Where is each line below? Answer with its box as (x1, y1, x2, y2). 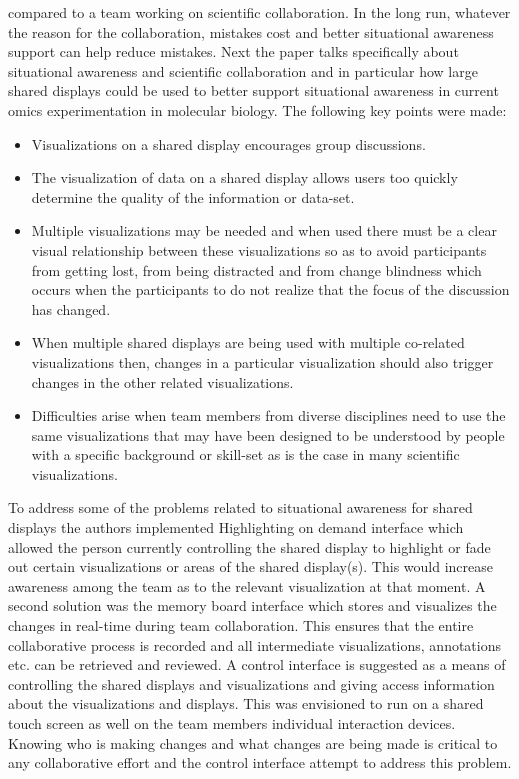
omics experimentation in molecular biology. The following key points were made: (8, 99, 507, 120)
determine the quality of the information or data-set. (31, 186, 355, 207)
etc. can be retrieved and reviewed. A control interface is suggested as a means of (8, 654, 506, 675)
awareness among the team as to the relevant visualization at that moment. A (8, 575, 486, 596)
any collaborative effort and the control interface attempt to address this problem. (8, 752, 512, 773)
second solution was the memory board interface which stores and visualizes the (8, 595, 497, 616)
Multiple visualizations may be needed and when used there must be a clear (31, 220, 497, 241)
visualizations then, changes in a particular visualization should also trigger (31, 351, 494, 372)
